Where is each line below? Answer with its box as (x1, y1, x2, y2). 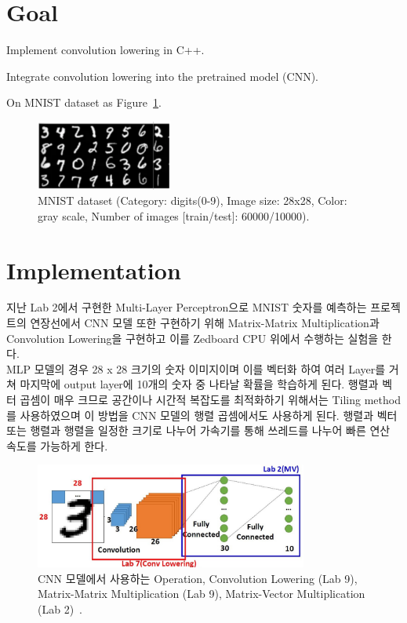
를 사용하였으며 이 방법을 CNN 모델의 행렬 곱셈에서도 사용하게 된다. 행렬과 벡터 (6, 406, 398, 423)
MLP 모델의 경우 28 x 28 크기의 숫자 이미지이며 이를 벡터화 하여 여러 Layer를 (6, 360, 386, 377)
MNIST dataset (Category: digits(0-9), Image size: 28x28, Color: (38, 192, 347, 209)
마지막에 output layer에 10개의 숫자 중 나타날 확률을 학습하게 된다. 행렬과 (20, 376, 379, 392)
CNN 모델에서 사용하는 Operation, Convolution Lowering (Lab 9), (38, 570, 358, 586)
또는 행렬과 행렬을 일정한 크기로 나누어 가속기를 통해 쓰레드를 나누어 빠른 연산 (6, 422, 391, 439)
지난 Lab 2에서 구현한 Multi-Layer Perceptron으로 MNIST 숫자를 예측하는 (6, 299, 367, 315)
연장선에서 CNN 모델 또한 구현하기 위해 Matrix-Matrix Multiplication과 (30, 315, 380, 331)
